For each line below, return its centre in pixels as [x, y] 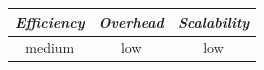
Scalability [213, 21]
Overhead [131, 21]
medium [50, 47]
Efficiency [50, 21]
